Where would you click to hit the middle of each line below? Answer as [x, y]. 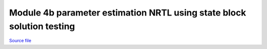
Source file [20, 41]
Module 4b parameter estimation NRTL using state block [128, 13]
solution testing [42, 26]
